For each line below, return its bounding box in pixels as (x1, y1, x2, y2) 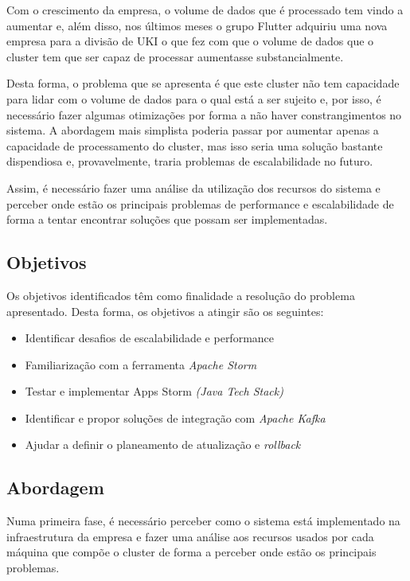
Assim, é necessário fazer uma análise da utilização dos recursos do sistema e (6, 179, 381, 196)
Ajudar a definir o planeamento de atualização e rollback (25, 436, 301, 453)
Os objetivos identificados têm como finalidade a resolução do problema (6, 287, 355, 303)
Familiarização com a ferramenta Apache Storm (25, 356, 257, 372)
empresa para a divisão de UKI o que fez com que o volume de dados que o (6, 33, 374, 49)
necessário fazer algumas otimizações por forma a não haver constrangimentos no (6, 106, 402, 123)
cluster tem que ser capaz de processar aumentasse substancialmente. (6, 48, 344, 64)
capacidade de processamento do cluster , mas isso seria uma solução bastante (6, 137, 383, 154)
